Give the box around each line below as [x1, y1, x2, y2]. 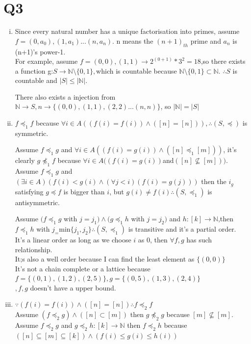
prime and [190, 35, 221, 46]
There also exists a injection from [15, 91, 116, 102]
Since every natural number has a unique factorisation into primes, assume [15, 26, 240, 36]
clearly [15, 155, 35, 165]
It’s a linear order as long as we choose [15, 234, 131, 244]
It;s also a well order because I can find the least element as [15, 254, 195, 264]
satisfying [15, 186, 44, 196]
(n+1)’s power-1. [15, 46, 66, 56]
